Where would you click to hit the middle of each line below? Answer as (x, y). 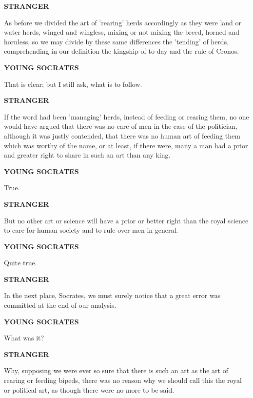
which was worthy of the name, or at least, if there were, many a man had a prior (126, 145)
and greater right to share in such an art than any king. (87, 155)
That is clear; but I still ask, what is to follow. (73, 84)
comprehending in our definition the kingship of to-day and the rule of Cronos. (122, 51)
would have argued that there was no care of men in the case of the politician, (121, 126)
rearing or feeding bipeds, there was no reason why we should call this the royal (123, 380)
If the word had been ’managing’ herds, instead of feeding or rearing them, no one (126, 116)
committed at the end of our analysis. (60, 305)
